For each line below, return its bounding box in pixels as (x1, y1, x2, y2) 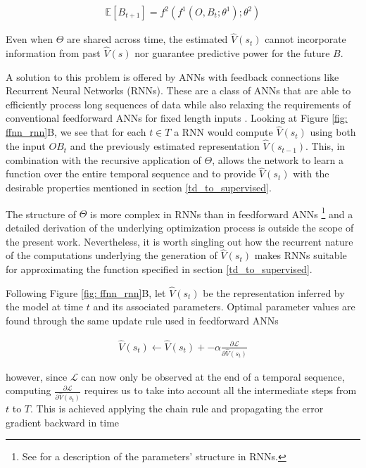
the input (6, 139, 46, 153)
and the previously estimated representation (70, 139, 260, 153)
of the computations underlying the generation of (6, 248, 217, 263)
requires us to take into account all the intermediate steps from (84, 383, 357, 398)
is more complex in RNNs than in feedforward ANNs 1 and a (90, 204, 353, 221)
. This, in (305, 139, 346, 153)
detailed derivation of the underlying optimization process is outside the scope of (6, 220, 354, 234)
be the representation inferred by (203, 285, 345, 300)
